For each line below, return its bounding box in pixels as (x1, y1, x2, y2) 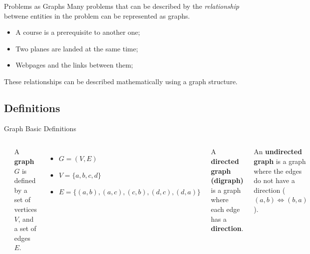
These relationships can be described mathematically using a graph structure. (4, 76, 238, 86)
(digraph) (211, 175, 244, 185)
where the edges (254, 165, 302, 176)
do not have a (254, 175, 295, 185)
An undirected (254, 146, 302, 157)
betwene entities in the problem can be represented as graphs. (4, 10, 190, 21)
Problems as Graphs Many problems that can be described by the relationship (4, 1, 239, 11)
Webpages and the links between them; (15, 60, 133, 70)
